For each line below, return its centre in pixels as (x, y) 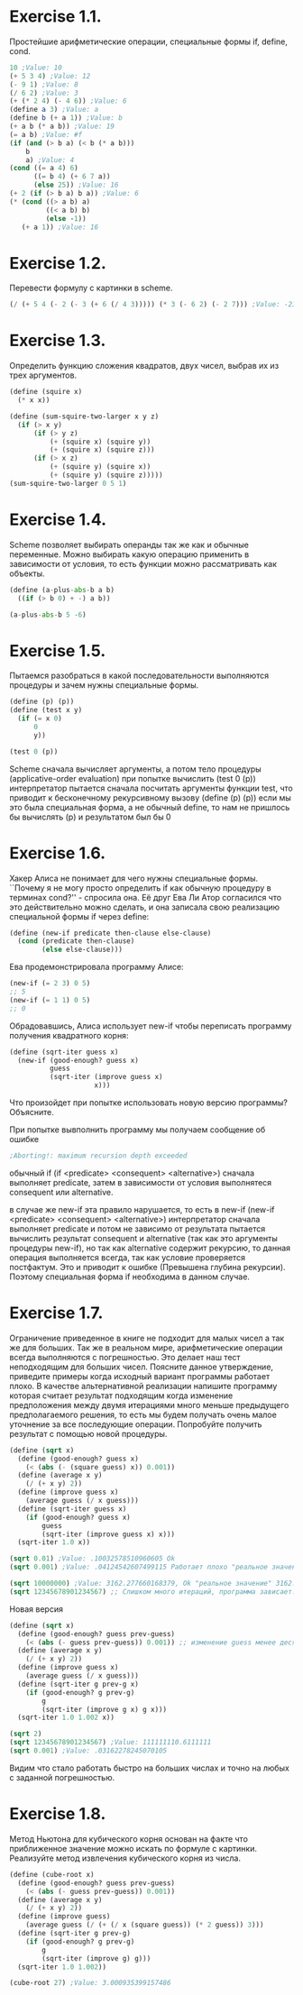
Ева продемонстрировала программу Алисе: (96, 967)
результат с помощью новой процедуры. (88, 1433)
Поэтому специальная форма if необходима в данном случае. (130, 1277)
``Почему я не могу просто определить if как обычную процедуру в (141, 888)
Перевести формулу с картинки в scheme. (91, 288)
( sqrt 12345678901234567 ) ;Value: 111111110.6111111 (110, 1743)
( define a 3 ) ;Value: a (54, 110)
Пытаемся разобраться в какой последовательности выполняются (139, 676)
